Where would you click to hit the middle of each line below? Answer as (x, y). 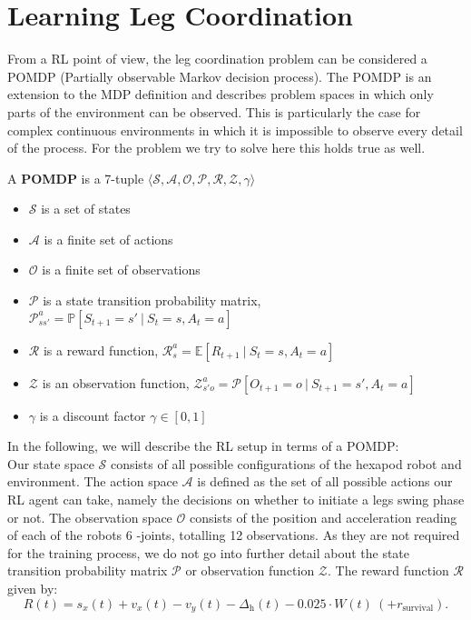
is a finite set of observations (121, 270)
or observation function (250, 570)
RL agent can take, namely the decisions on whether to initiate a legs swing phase (236, 500)
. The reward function (388, 570)
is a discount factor (93, 415)
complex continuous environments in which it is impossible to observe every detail (235, 130)
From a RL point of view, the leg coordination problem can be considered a (217, 59)
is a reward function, (101, 350)
